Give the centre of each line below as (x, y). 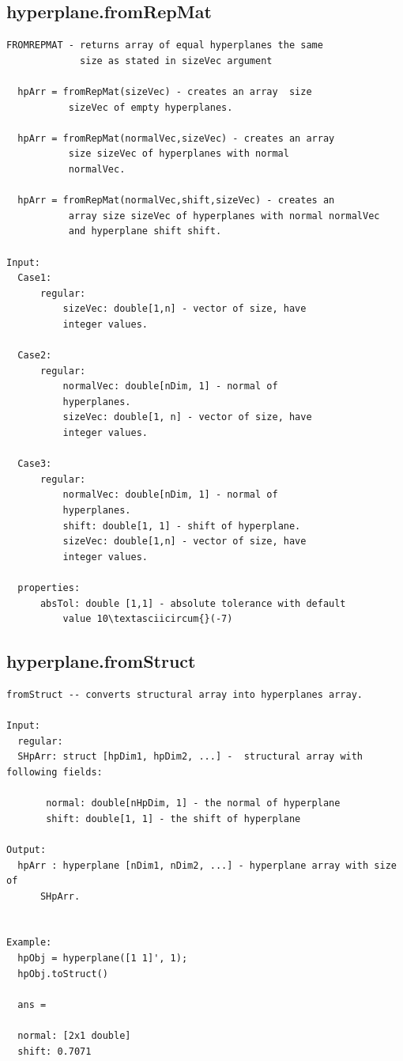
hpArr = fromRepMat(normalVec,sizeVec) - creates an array (176, 138)
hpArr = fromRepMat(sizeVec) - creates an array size (165, 91)
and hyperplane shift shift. (145, 231)
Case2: (35, 356)
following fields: (55, 772)
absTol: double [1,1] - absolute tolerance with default (193, 603)
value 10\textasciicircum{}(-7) (148, 619)
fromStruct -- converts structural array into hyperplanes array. (185, 694)
